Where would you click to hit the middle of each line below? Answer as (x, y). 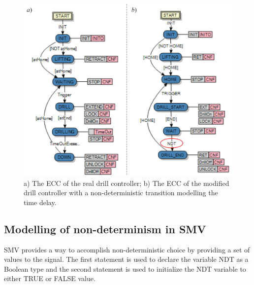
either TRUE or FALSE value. (50, 278)
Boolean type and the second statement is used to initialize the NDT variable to (125, 268)
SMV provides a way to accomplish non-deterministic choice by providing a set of (127, 249)
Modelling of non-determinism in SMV (105, 229)
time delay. (40, 202)
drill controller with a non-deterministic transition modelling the (121, 193)
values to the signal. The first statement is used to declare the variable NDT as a (126, 259)
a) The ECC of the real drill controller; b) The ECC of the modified (127, 183)
